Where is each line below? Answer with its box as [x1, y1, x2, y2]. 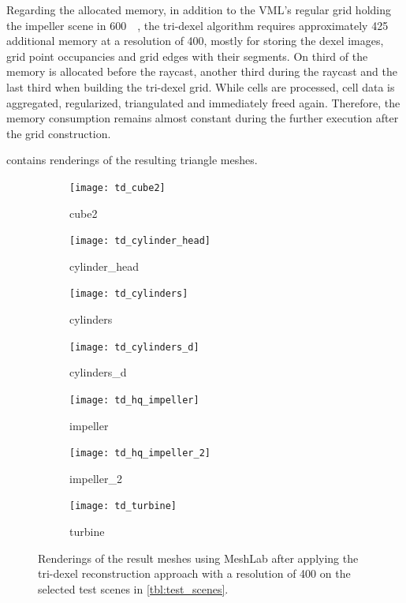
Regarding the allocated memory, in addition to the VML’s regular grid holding [6, 2, 391, 17]
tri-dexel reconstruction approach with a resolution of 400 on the [38, 565, 351, 582]
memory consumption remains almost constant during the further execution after [6, 110, 399, 126]
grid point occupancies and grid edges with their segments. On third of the [6, 47, 368, 64]
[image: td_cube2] [69, 182, 166, 193]
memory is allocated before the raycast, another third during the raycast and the [6, 63, 397, 80]
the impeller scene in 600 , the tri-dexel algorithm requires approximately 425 [6, 17, 389, 33]
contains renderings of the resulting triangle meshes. [6, 152, 258, 168]
